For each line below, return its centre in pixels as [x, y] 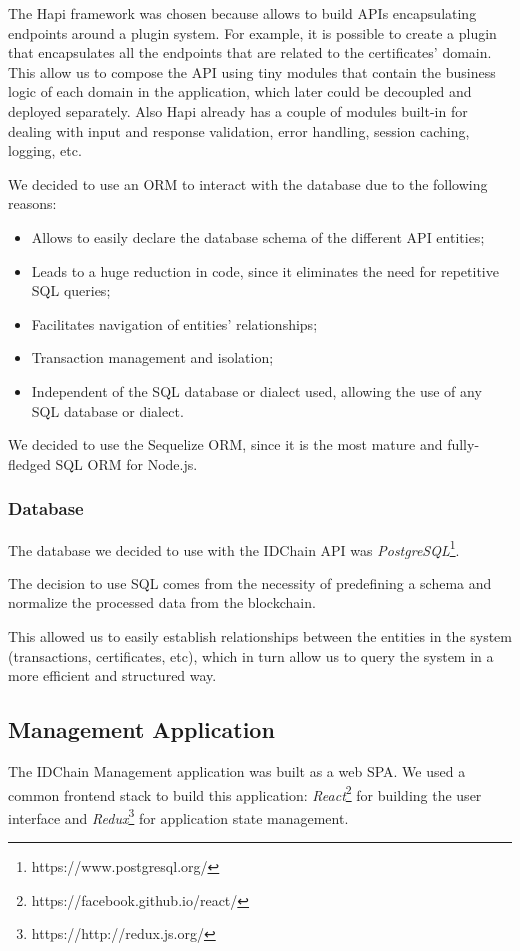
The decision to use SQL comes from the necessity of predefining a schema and [250, 582]
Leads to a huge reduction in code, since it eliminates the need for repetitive [265, 270]
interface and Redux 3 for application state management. [178, 816]
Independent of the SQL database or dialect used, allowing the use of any [256, 390]
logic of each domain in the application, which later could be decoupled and [240, 91]
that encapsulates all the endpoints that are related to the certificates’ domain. [250, 52]
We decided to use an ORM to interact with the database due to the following [248, 183]
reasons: [32, 203]
